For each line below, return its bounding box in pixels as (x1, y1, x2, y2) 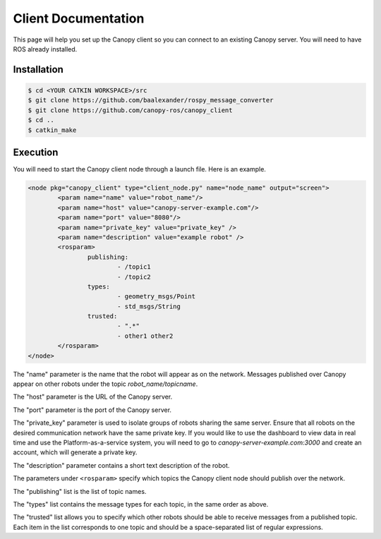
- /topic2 (116, 272, 151, 281)
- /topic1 (116, 263, 151, 271)
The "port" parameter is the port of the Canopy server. (13, 406, 172, 414)
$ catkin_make (28, 126, 77, 134)
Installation (13, 63, 64, 75)
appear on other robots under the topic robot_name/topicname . (13, 380, 198, 388)
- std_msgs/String (116, 302, 181, 310)
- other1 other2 (116, 332, 174, 340)
